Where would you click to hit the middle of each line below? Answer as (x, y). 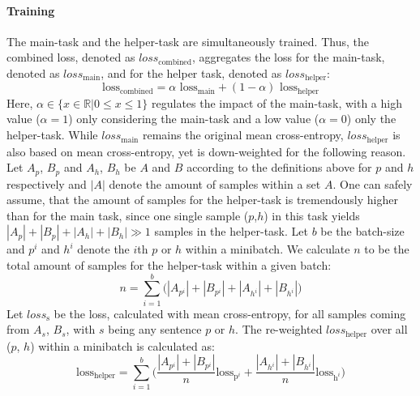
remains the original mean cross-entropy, (243, 135)
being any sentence (155, 329)
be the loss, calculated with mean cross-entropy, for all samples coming (230, 313)
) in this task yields (312, 215)
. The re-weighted (279, 329)
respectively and (47, 183)
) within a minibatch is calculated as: (122, 345)
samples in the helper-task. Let (231, 231)
